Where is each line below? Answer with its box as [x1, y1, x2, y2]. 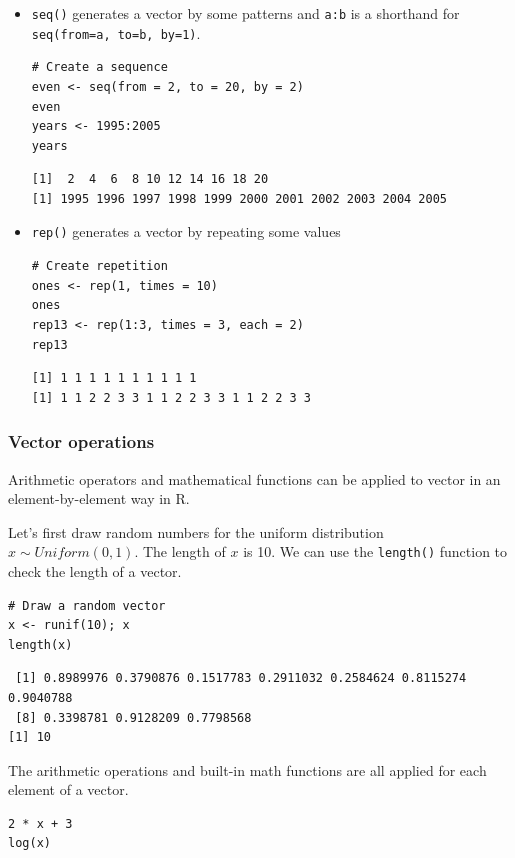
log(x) [8, 836, 51, 851]
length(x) [8, 637, 73, 652]
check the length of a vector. [8, 560, 182, 581]
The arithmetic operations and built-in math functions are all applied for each [8, 759, 487, 780]
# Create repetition [31, 259, 168, 274]
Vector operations [8, 429, 155, 454]
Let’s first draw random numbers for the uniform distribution [8, 521, 384, 542]
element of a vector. [8, 779, 129, 800]
